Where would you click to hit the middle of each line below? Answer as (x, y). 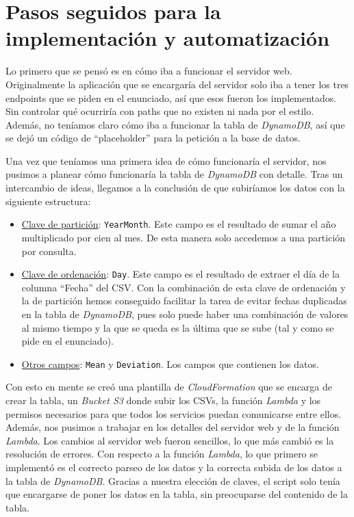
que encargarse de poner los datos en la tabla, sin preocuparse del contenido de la (177, 494)
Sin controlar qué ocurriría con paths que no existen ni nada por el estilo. (160, 111)
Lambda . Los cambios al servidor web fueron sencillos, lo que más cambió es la (170, 440)
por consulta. (49, 251)
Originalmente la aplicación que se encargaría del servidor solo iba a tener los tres (177, 84)
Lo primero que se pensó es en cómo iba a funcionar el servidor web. (149, 71)
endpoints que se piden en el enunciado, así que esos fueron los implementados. (171, 97)
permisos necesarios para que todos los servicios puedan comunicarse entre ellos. (174, 413)
